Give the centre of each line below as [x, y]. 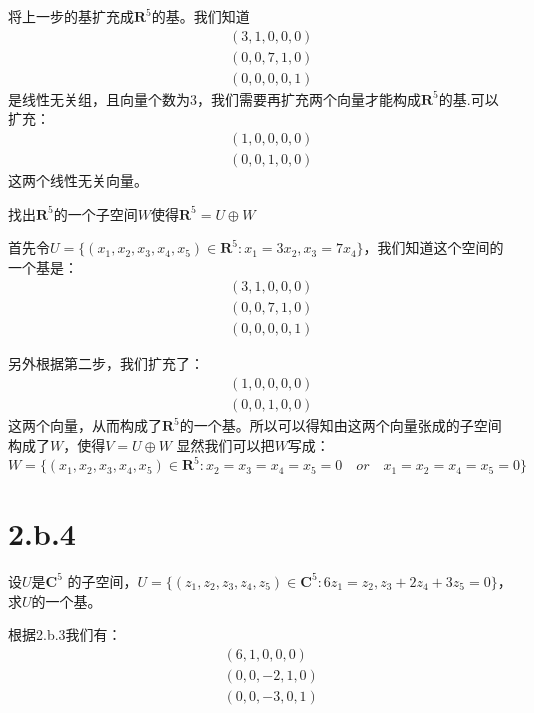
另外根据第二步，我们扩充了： [106, 363]
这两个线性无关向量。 [78, 179]
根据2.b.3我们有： [65, 634]
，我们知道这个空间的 [433, 247]
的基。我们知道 [200, 16]
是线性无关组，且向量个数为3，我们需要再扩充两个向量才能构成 [214, 98]
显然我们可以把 [225, 444]
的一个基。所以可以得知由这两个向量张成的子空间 [340, 425]
